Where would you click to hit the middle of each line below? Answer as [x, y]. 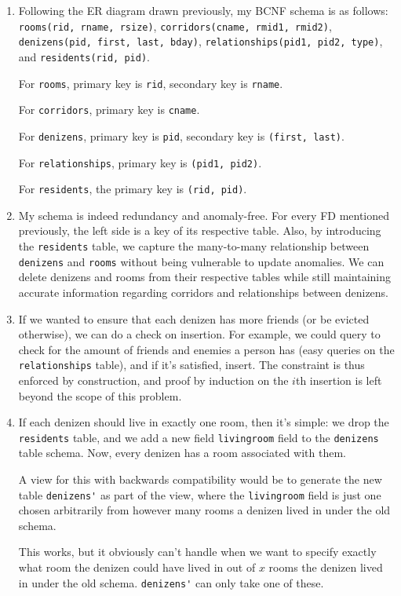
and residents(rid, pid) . [84, 56]
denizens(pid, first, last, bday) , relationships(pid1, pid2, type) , [200, 41]
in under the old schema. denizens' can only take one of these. [171, 582]
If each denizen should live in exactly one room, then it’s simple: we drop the [204, 422]
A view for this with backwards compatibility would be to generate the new [200, 479]
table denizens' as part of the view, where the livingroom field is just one [200, 494]
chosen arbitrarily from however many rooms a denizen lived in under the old [204, 510]
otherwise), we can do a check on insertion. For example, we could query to [199, 334]
